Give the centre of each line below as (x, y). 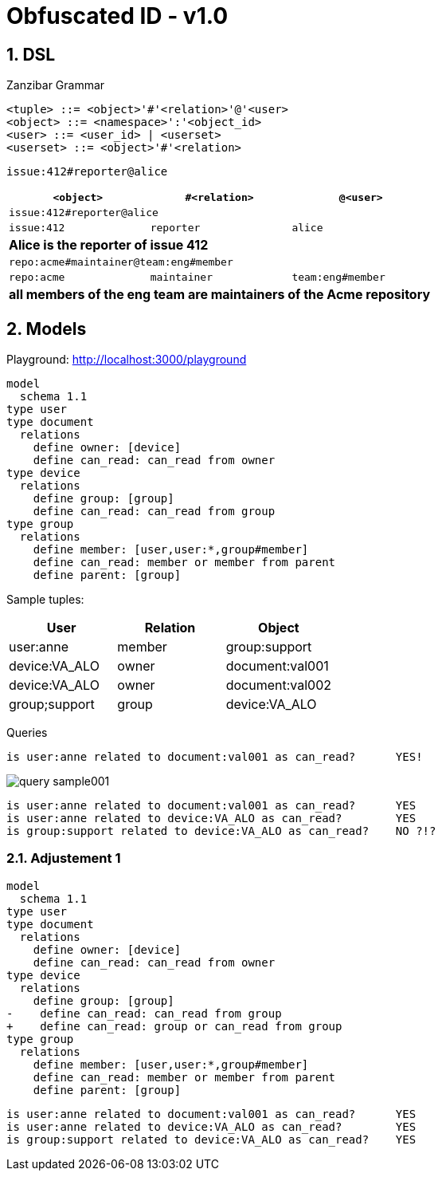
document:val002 (279, 685)
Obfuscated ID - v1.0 (117, 16)
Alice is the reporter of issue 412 (109, 245)
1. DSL (31, 54)
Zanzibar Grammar (56, 85)
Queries (27, 733)
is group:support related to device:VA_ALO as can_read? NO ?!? (221, 831)
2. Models (47, 329)
